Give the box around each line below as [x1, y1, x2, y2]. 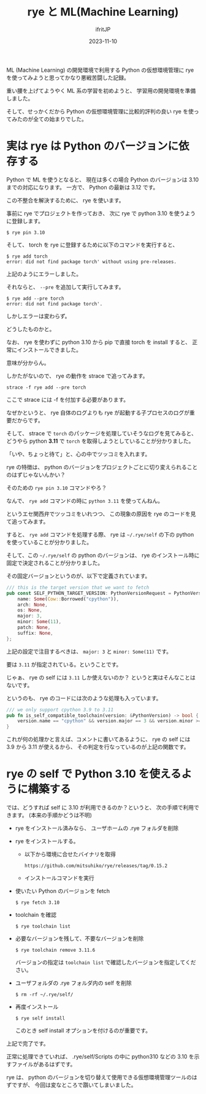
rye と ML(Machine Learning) [27, 5, 179, 19]
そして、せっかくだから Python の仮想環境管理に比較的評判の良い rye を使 [6, 107, 194, 115]
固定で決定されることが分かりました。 [6, 559, 103, 567]
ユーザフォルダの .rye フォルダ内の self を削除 [15, 979, 132, 987]
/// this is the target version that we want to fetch [6, 584, 150, 591]
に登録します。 [6, 217, 44, 224]
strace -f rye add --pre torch [6, 384, 86, 391]
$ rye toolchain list [15, 924, 71, 930]
